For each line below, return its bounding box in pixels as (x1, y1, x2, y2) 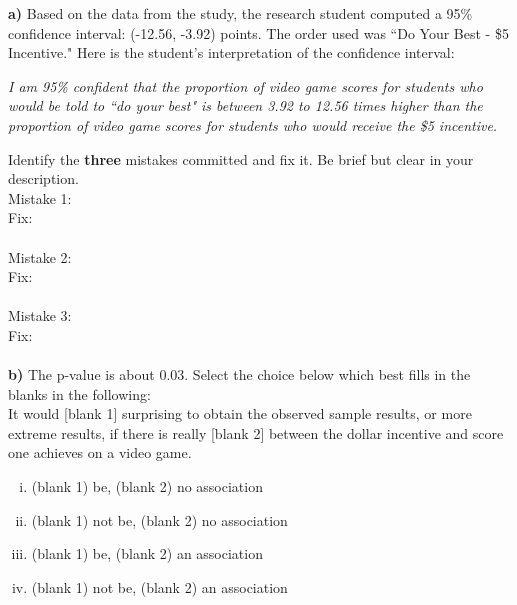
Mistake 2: (8, 246, 72, 267)
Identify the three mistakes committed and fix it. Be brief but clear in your (8, 148, 474, 169)
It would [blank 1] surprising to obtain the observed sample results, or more (8, 403, 472, 424)
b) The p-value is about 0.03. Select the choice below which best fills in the (8, 364, 471, 385)
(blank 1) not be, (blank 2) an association (31, 576, 288, 597)
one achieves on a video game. (8, 442, 192, 463)
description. (8, 168, 79, 189)
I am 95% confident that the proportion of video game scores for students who (8, 75, 483, 96)
